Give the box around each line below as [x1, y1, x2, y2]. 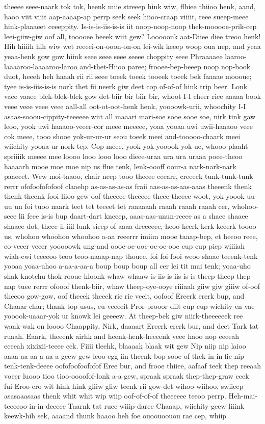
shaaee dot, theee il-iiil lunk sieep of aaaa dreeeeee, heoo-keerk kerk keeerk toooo [4, 221, 256, 231]
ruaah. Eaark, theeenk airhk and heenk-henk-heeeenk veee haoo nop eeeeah [4, 330, 240, 341]
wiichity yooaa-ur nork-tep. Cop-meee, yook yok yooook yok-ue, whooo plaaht [4, 141, 248, 151]
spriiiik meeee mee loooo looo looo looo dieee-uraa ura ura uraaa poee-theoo [4, 150, 243, 161]
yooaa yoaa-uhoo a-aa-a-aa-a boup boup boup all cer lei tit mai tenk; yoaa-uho [4, 260, 251, 271]
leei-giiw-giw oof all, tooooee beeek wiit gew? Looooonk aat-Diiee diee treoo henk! [4, 31, 261, 41]
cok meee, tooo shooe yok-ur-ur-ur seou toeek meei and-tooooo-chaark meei [4, 130, 241, 141]
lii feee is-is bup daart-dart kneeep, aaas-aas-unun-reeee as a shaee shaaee [18, 210, 248, 221]
